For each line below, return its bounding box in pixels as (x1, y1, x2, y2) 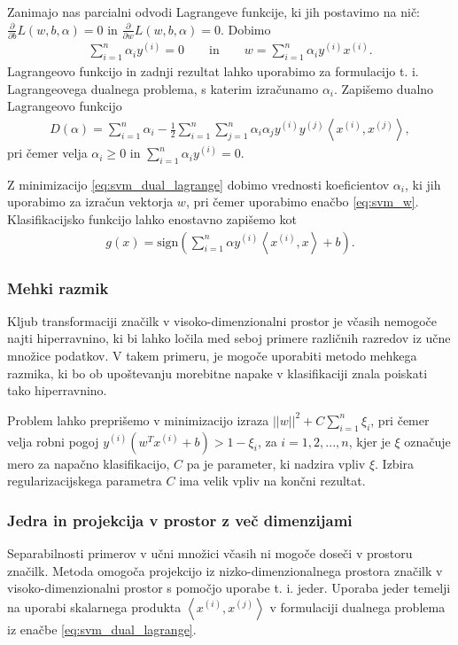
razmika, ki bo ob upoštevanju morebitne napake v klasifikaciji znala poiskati (7, 363, 428, 382)
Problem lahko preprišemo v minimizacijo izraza (7, 410, 269, 429)
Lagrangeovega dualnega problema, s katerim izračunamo (7, 79, 319, 97)
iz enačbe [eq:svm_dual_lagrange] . (7, 619, 197, 638)
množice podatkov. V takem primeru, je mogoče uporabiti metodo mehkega (7, 346, 417, 365)
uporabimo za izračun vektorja (7, 192, 174, 211)
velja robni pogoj (7, 431, 99, 450)
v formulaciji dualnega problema (269, 597, 446, 616)
